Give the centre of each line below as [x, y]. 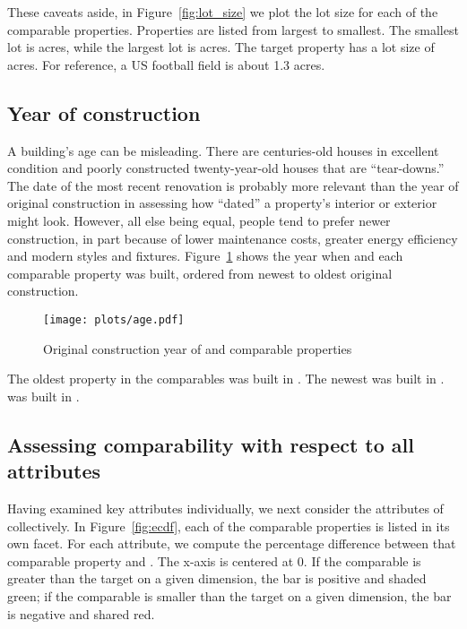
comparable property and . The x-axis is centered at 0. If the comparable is [214, 560]
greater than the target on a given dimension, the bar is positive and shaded [217, 578]
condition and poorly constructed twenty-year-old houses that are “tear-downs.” [226, 168]
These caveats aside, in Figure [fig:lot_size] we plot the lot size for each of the [223, 12]
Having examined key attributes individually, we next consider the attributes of [225, 508]
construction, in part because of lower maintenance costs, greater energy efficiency [233, 238]
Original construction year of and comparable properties [198, 348]
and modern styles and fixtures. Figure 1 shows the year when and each [205, 256]
